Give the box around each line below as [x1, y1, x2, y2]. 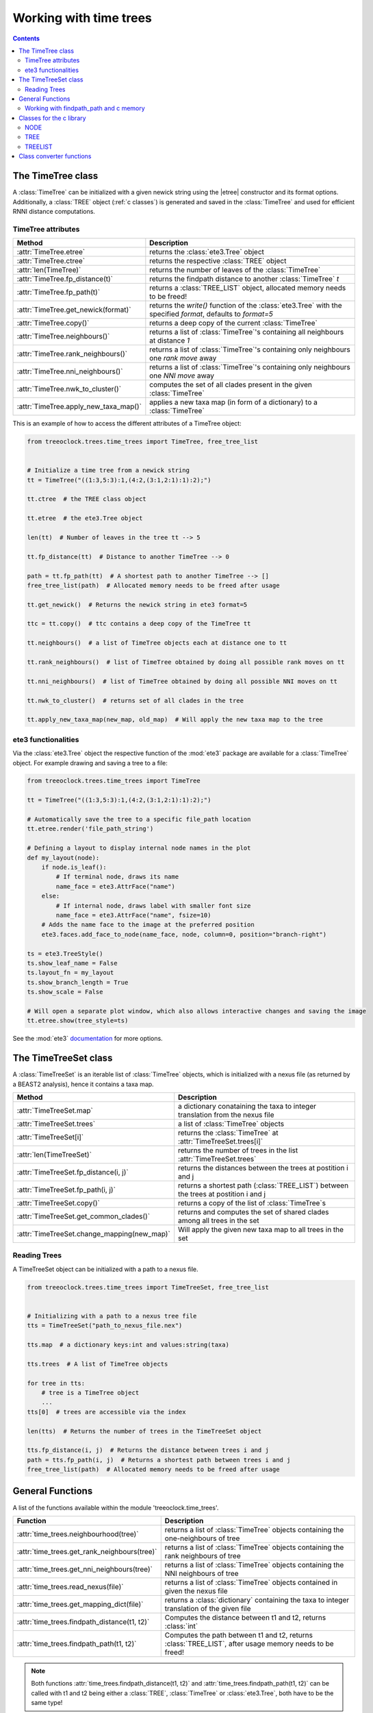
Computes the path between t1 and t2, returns [164, 1630, 313, 1640]
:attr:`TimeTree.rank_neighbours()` [16, 349, 128, 359]
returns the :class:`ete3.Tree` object [149, 247, 265, 257]
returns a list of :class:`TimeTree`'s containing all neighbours [149, 328, 344, 337]
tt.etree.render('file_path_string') [27, 825, 154, 833]
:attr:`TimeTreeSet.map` [16, 1105, 94, 1115]
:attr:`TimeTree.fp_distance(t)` [16, 274, 113, 284]
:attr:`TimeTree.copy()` [16, 319, 90, 328]
